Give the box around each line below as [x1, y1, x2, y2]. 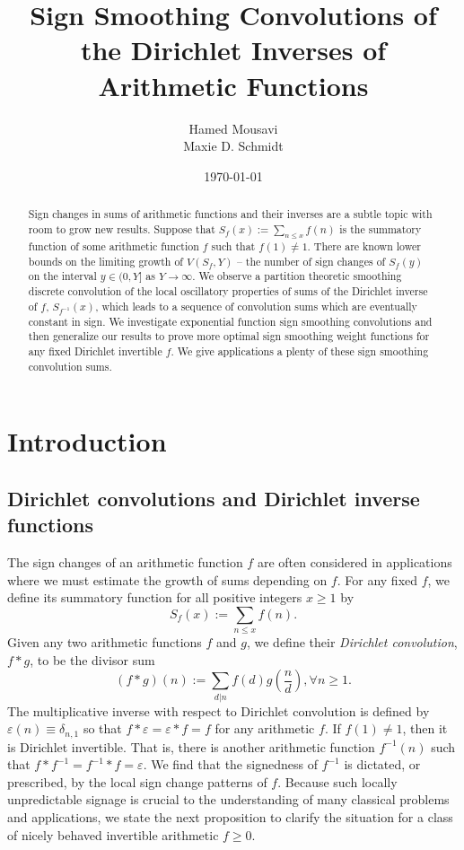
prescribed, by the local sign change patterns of [7, 772, 267, 791]
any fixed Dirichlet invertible [28, 343, 162, 358]
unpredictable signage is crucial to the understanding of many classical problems [7, 790, 450, 809]
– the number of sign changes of [236, 253, 386, 268]
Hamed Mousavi [188, 118, 278, 137]
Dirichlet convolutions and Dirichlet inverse [7, 484, 420, 512]
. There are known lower [307, 239, 421, 254]
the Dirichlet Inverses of [80, 31, 387, 68]
